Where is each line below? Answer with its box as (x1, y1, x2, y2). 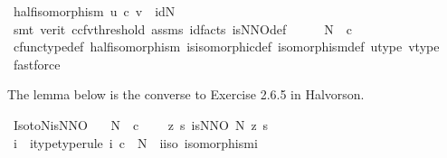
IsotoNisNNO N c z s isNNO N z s (13, 115, 269, 134)
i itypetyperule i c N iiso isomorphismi (13, 133, 258, 152)
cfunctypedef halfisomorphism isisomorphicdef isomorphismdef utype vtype (13, 37, 440, 56)
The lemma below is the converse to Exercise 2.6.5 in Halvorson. (7, 85, 365, 104)
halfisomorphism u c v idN (13, 2, 176, 20)
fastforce (13, 54, 61, 73)
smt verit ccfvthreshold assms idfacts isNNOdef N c (13, 19, 352, 38)
